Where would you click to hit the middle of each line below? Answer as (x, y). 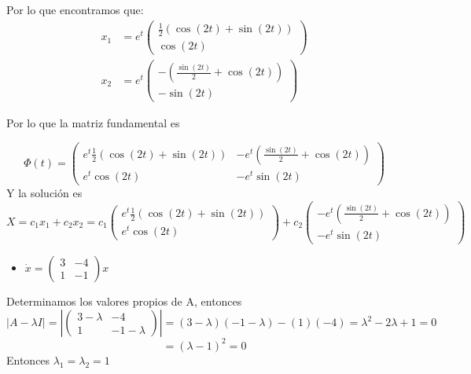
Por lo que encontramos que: (75, 9)
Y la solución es (44, 193)
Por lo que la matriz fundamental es (93, 123)
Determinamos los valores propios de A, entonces (124, 301)
